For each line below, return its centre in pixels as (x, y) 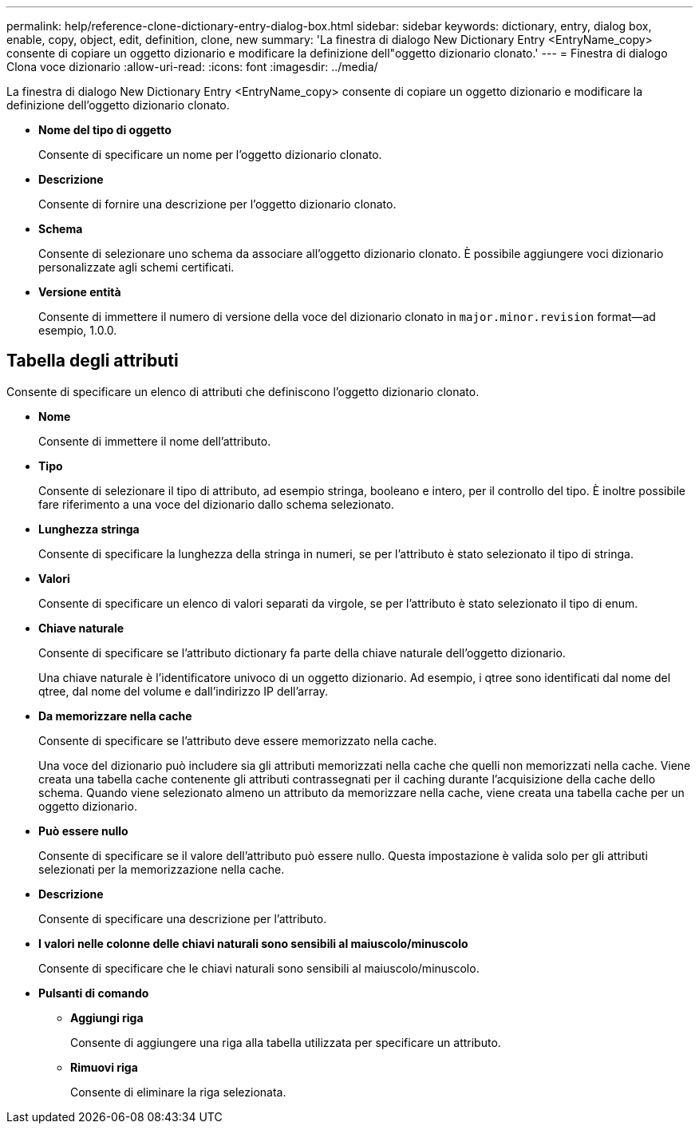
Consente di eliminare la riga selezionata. (178, 1092)
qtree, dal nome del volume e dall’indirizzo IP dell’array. (183, 691)
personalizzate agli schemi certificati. (136, 267)
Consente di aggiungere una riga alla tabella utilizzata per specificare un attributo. (286, 1042)
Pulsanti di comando (94, 993)
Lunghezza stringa (89, 529)
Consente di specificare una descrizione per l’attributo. (183, 918)
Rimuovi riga (104, 1067)
